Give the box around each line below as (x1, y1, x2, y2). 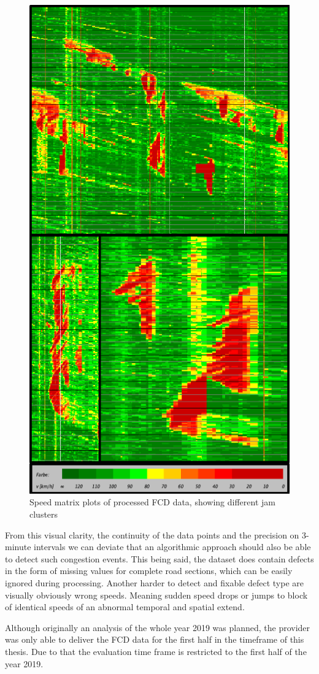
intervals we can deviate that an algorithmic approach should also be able (34, 540, 311, 553)
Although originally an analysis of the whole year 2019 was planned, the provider (5, 621, 310, 634)
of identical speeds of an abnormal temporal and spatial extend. (5, 600, 245, 613)
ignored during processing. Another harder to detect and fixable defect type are (5, 576, 304, 589)
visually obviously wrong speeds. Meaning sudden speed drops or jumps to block (5, 588, 308, 601)
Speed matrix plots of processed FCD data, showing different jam (29, 496, 275, 508)
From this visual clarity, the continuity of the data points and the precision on (5, 528, 299, 541)
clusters (29, 508, 58, 521)
